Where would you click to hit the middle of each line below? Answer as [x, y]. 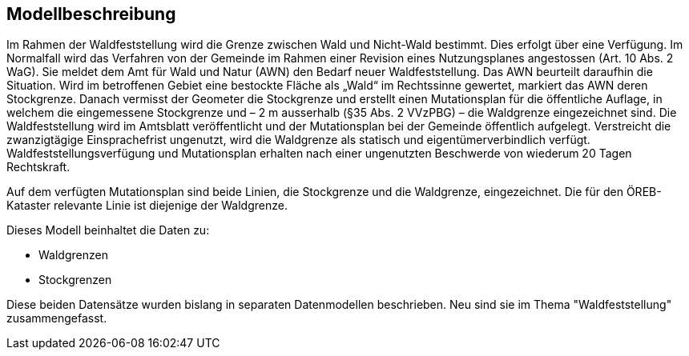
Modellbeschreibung [91, 14]
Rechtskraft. [38, 167]
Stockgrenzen [75, 280]
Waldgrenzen [73, 255]
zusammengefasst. [57, 318]
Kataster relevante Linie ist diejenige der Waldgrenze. [147, 206]
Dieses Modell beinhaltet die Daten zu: [108, 230]
